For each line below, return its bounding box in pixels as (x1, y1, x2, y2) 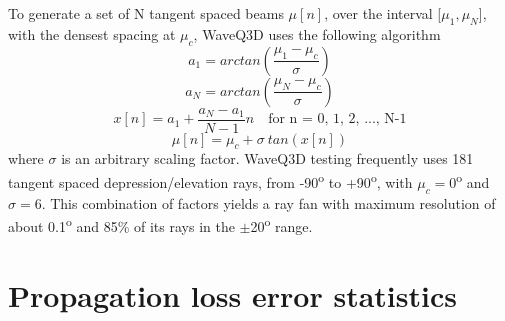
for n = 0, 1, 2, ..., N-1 (268, 112, 407, 127)
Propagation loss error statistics (8, 274, 457, 315)
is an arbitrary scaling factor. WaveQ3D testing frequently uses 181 (61, 148, 474, 169)
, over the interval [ (324, 3, 442, 23)
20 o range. (250, 213, 313, 236)
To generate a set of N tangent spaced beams (8, 3, 284, 23)
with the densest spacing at (8, 23, 176, 44)
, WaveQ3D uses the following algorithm (193, 23, 441, 44)
